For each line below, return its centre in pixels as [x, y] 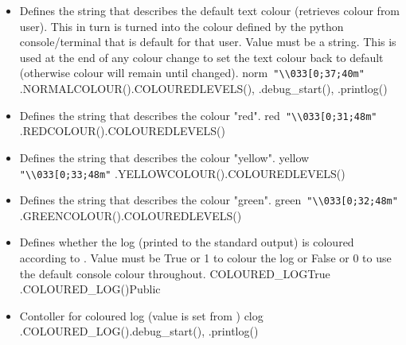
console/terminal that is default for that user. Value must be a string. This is [208, 42]
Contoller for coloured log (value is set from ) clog [141, 315]
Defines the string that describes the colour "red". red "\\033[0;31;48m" [198, 115]
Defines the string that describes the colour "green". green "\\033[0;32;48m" [209, 200]
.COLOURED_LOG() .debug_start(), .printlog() [139, 331]
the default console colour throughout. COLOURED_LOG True [175, 273]
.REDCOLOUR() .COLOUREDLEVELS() [122, 131]
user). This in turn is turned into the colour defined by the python [182, 26]
